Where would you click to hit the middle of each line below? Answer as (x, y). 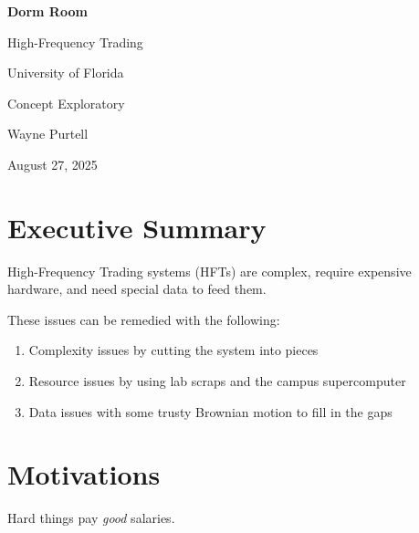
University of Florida (66, 73)
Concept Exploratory (66, 103)
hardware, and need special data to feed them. (137, 289)
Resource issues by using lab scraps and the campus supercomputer (217, 381)
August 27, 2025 (52, 164)
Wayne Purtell (48, 134)
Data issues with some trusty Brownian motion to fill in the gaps (210, 411)
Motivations (84, 474)
